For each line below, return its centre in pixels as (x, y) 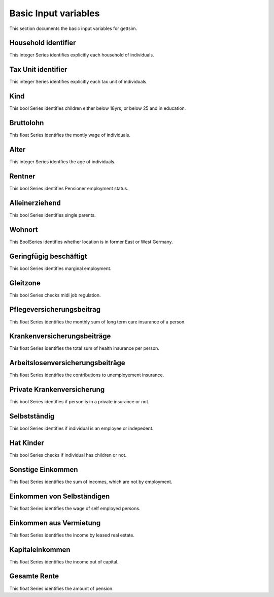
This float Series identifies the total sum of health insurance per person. (84, 348)
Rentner (22, 176)
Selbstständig (32, 416)
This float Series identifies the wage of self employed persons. (75, 508)
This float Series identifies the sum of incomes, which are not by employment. (91, 482)
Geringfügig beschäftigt (48, 256)
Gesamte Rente (34, 576)
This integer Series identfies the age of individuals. (62, 162)
